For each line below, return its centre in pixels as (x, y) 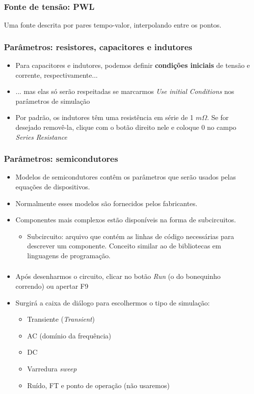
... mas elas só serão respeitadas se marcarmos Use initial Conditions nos (125, 91)
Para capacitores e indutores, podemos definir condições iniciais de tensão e (133, 65)
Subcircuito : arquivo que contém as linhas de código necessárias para (131, 236)
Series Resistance (41, 136)
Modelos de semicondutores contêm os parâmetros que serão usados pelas (126, 177)
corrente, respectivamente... (57, 75)
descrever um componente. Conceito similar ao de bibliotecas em (124, 246)
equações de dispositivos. (53, 186)
